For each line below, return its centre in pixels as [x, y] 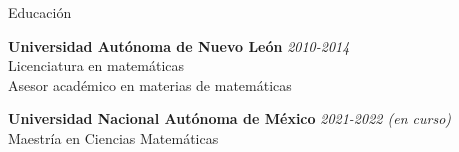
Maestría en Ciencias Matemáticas [113, 137]
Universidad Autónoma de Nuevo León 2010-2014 [179, 45]
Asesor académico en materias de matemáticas [150, 84]
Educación [40, 12]
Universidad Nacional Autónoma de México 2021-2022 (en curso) [230, 118]
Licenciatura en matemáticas [96, 65]
